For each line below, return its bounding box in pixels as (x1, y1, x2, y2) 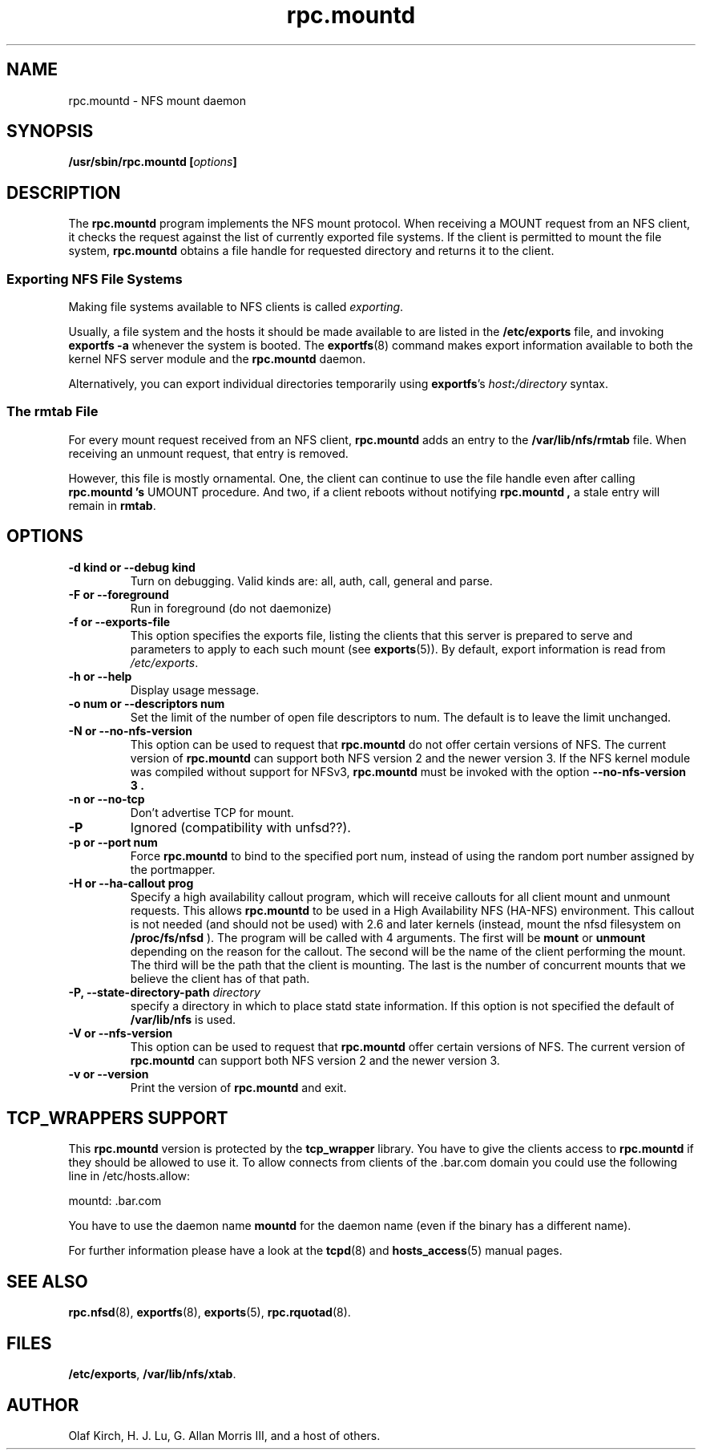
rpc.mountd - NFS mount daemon (68, 93, 247, 107)
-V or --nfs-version (68, 1025, 173, 1040)
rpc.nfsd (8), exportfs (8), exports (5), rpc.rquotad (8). (68, 1305, 351, 1320)
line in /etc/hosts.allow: (68, 1169, 191, 1183)
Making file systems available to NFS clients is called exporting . (68, 300, 404, 314)
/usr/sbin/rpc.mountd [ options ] (68, 155, 237, 169)
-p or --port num (68, 835, 158, 849)
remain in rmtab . (68, 498, 156, 512)
